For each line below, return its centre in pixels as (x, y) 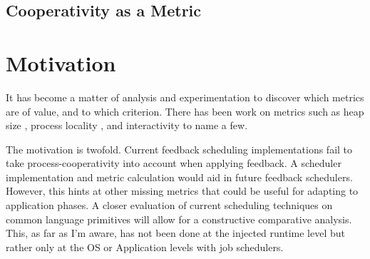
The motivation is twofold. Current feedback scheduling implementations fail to (179, 149)
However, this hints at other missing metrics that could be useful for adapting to (182, 191)
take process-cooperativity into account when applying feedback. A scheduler (174, 163)
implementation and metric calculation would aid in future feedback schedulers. (179, 177)
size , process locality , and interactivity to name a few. (127, 125)
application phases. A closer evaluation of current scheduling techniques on (169, 205)
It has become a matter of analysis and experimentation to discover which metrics (185, 97)
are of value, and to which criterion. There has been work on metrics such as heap (185, 111)
